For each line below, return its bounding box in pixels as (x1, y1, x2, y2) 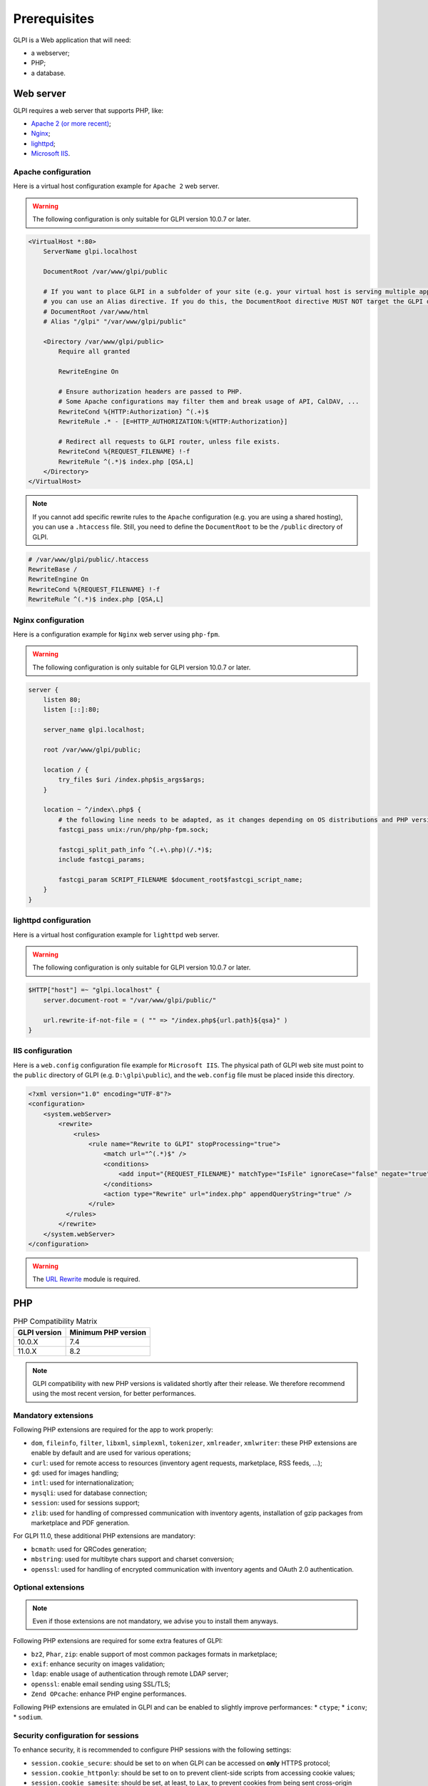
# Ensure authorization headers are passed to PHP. (58, 387, 243, 396)
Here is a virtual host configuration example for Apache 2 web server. (13, 182, 220, 191)
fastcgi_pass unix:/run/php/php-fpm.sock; (58, 826, 210, 834)
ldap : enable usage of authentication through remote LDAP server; (31, 1670, 228, 1678)
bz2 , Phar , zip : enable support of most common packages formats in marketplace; (31, 1650, 277, 1658)
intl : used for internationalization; (31, 1479, 135, 1487)
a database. (31, 69, 66, 77)
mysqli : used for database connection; (31, 1488, 148, 1497)
